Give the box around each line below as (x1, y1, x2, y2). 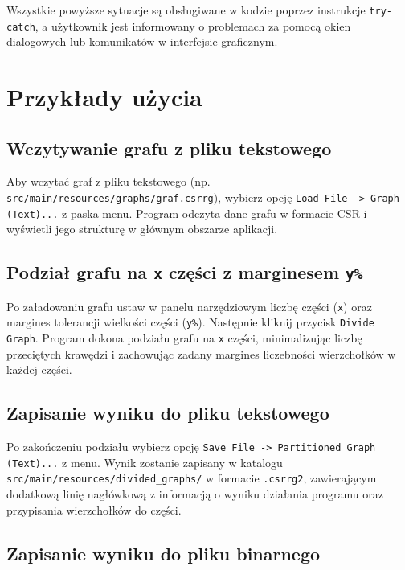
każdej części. (6, 361, 72, 378)
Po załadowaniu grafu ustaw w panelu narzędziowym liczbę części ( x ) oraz (6, 297, 372, 314)
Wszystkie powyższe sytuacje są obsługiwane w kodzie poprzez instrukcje (6, 2, 366, 18)
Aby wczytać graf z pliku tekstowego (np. (6, 173, 211, 190)
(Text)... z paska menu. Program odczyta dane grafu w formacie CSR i (6, 204, 367, 221)
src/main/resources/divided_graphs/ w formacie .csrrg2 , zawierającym (6, 470, 377, 486)
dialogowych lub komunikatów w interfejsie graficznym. (6, 33, 278, 50)
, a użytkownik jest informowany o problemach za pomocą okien (35, 17, 351, 34)
